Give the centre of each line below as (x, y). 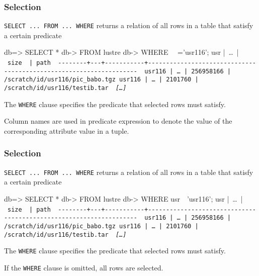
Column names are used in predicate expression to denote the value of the (118, 121)
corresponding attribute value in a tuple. (67, 130)
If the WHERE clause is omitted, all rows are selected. (84, 267)
